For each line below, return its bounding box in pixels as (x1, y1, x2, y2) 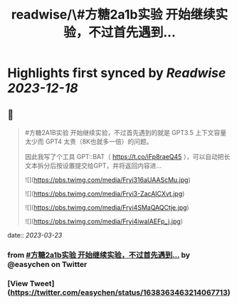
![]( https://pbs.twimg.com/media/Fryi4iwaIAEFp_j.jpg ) (24, 217, 184, 226)
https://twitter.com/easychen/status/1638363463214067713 (10, 287, 228, 297)
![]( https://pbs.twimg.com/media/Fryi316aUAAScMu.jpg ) (24, 176, 191, 184)
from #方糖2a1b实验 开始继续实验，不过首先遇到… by (7, 250, 191, 260)
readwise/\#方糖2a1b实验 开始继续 (11, 6, 216, 23)
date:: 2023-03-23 (7, 231, 63, 239)
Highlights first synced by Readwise (7, 65, 226, 81)
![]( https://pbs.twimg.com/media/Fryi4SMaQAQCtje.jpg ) (24, 203, 190, 211)
